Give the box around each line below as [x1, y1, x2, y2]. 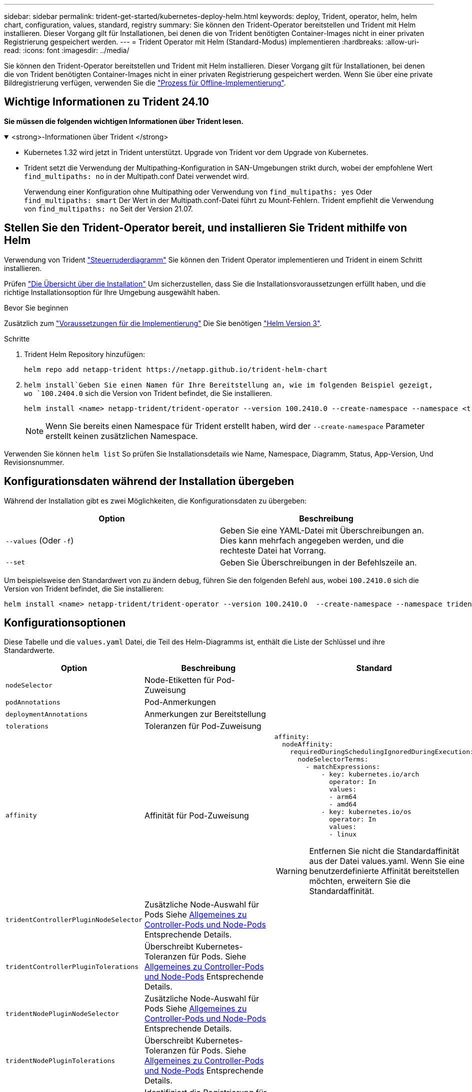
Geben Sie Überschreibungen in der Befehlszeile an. [220, 557, 417, 567]
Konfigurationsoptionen [4, 616, 126, 629]
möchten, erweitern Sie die [309, 876, 410, 886]
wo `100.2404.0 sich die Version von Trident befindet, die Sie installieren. [24, 388, 272, 397]
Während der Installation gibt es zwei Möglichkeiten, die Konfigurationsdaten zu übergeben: [4, 496, 306, 505]
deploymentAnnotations [5, 710, 88, 718]
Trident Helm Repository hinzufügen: [24, 349, 145, 358]
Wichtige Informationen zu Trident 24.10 [4, 95, 209, 108]
